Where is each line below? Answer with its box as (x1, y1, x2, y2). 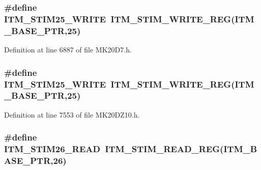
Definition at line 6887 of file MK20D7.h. (4, 44, 132, 55)
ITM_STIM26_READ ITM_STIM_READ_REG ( (4, 143, 224, 155)
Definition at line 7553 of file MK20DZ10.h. (4, 109, 140, 120)
